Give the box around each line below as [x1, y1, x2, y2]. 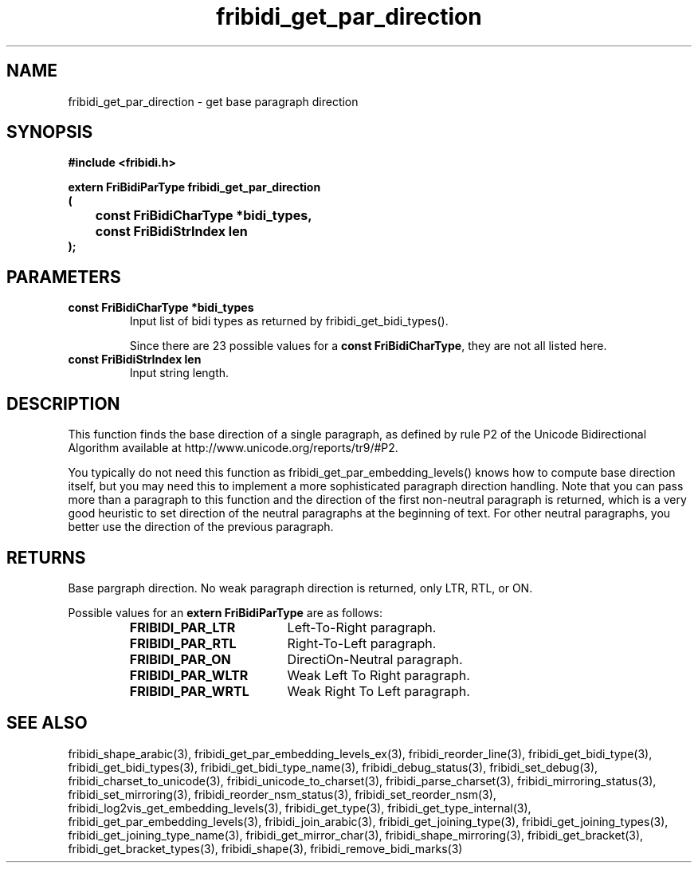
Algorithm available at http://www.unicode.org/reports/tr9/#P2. [68, 441, 398, 455]
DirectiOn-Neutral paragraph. [287, 651, 463, 667]
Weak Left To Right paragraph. [287, 666, 470, 683]
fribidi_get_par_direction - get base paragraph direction [68, 94, 359, 108]
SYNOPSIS [6, 122, 93, 143]
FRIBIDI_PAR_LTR [129, 619, 236, 635]
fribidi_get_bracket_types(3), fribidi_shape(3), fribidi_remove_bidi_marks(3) [68, 841, 463, 855]
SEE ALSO [6, 713, 88, 733]
